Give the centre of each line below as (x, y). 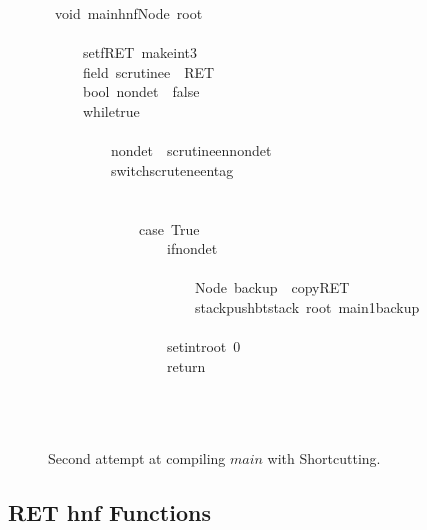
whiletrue (111, 110)
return (186, 365)
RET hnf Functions (109, 512)
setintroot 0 (203, 346)
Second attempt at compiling (137, 458)
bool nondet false (141, 91)
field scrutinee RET (148, 71)
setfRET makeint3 (140, 52)
